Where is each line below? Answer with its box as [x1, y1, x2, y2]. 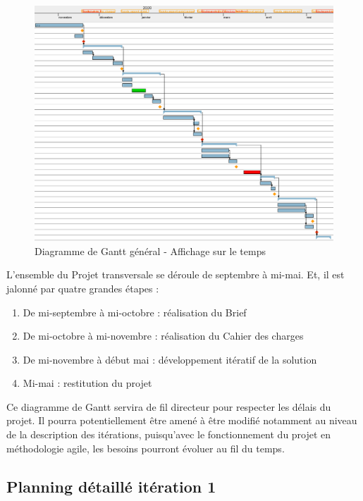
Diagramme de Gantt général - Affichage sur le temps [35, 243, 266, 258]
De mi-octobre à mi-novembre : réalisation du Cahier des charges [23, 328, 304, 343]
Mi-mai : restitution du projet [23, 376, 152, 390]
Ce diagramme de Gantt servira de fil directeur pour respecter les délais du [6, 399, 331, 414]
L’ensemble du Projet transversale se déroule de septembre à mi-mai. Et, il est [6, 267, 345, 282]
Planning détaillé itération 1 [6, 475, 216, 497]
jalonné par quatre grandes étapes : [6, 280, 159, 295]
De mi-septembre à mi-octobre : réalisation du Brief [23, 304, 247, 319]
